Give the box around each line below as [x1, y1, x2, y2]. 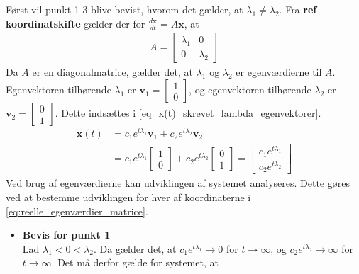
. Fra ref [279, 2, 317, 16]
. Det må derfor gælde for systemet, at [51, 255, 219, 270]
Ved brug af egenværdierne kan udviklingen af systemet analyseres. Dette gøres [6, 176, 350, 190]
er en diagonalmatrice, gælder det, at [32, 64, 193, 79]
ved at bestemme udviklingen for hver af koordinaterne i [6, 189, 251, 204]
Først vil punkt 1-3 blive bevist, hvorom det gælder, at [6, 2, 243, 16]
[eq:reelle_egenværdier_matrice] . [6, 203, 148, 218]
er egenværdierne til [236, 64, 322, 79]
